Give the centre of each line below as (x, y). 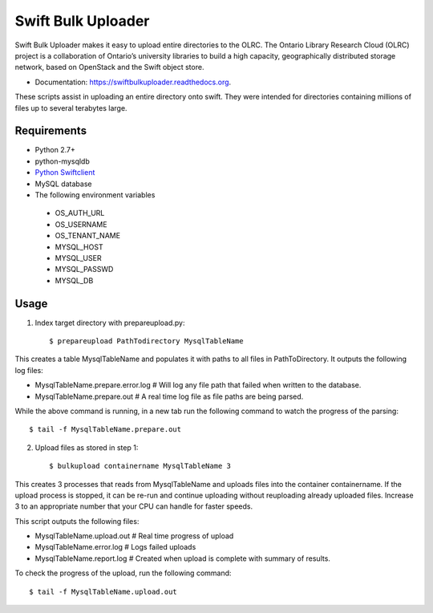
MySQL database (63, 184)
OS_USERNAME (81, 224)
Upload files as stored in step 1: (87, 447)
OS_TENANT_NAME (87, 236)
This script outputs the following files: (77, 521)
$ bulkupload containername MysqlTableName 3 (140, 466)
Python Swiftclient (65, 173)
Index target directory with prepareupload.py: (110, 323)
